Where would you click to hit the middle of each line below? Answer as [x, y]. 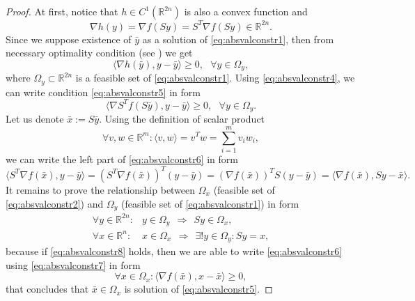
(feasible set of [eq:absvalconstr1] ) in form [210, 203]
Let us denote [35, 119]
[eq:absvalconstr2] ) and [55, 203]
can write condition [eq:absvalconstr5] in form [103, 92]
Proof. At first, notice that [62, 11]
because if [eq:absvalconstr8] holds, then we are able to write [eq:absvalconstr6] [174, 250]
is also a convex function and [246, 11]
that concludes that [47, 289]
